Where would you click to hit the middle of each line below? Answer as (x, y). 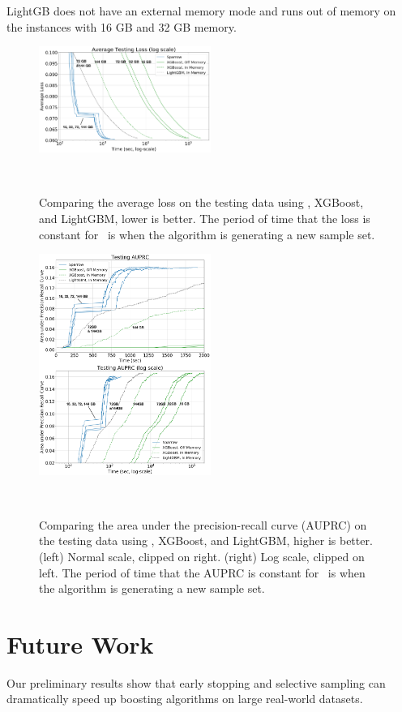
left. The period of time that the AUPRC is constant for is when (202, 572)
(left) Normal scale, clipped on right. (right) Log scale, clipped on (202, 556)
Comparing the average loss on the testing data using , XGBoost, (201, 202)
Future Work (80, 643)
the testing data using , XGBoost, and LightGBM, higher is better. (206, 540)
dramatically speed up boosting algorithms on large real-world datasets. (185, 699)
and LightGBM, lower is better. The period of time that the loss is (205, 219)
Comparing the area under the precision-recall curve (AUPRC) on (203, 524)
